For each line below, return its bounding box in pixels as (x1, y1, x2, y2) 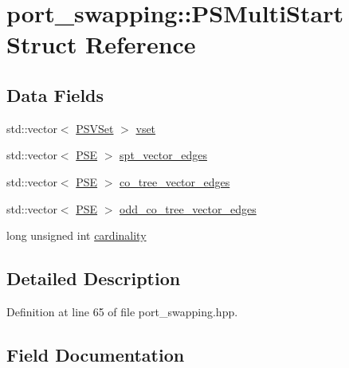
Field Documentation (6, 342, 185, 366)
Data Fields (6, 82, 104, 107)
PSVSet (76, 119, 114, 136)
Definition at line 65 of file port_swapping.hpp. (6, 303, 238, 319)
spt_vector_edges (120, 147, 207, 163)
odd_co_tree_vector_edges (120, 200, 257, 217)
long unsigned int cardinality (6, 227, 147, 244)
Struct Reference (6, 28, 196, 61)
